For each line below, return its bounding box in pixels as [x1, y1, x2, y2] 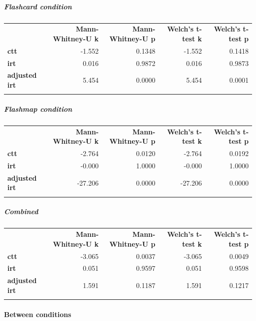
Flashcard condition [4, 1, 72, 11]
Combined [4, 206, 38, 217]
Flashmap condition [4, 103, 72, 114]
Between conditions [4, 309, 71, 319]
